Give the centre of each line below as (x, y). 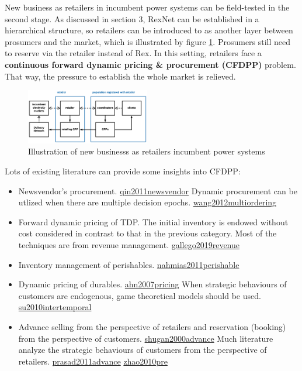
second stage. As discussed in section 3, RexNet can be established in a (132, 18)
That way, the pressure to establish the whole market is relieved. (120, 76)
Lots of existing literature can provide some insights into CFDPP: (123, 171)
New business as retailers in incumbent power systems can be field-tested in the (147, 7)
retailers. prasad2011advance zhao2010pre (93, 361)
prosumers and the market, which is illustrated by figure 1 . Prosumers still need (148, 41)
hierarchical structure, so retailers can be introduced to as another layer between (149, 30)
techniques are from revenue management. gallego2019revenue (129, 244)
